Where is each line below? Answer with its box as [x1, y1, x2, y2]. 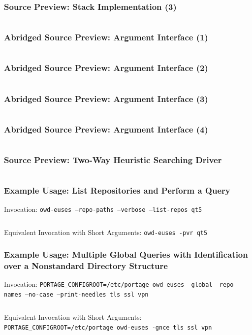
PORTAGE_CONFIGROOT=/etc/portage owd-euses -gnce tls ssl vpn [4, 324, 212, 331]
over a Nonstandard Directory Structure [4, 259, 168, 271]
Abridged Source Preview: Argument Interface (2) [4, 62, 208, 74]
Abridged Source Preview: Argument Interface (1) [4, 31, 208, 43]
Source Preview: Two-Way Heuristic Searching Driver [4, 154, 222, 166]
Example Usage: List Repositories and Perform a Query [4, 184, 230, 197]
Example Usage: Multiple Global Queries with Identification [4, 248, 248, 260]
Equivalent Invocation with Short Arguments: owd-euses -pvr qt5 [4, 227, 208, 237]
